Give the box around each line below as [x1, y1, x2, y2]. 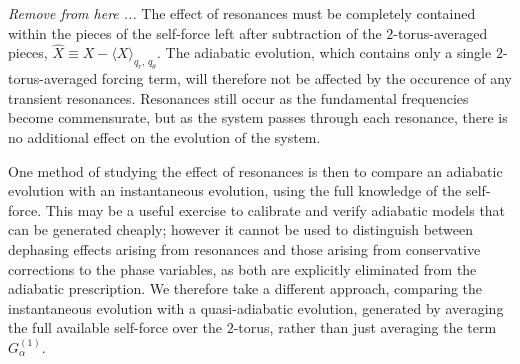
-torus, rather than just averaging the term [233, 317, 497, 338]
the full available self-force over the [8, 317, 223, 338]
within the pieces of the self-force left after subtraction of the [8, 22, 382, 43]
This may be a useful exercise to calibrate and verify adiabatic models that [45, 199, 506, 220]
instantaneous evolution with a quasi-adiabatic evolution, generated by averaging [8, 297, 504, 318]
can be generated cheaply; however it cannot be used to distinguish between [8, 219, 474, 240]
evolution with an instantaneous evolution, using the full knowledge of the [8, 180, 462, 201]
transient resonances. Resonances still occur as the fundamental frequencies [8, 87, 469, 108]
